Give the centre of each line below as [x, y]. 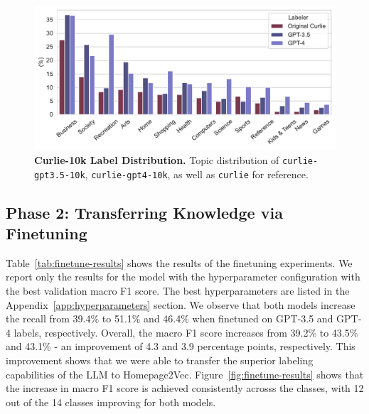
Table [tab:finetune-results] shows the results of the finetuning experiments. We [179, 262]
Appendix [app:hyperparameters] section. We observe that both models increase [181, 304]
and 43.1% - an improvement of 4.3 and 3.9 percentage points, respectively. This [181, 346]
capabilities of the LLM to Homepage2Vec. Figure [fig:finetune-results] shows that [185, 374]
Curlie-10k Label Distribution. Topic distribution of [157, 159]
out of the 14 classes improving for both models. [111, 402]
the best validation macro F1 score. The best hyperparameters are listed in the [178, 290]
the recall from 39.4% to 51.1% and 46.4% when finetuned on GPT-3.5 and [170, 318]
